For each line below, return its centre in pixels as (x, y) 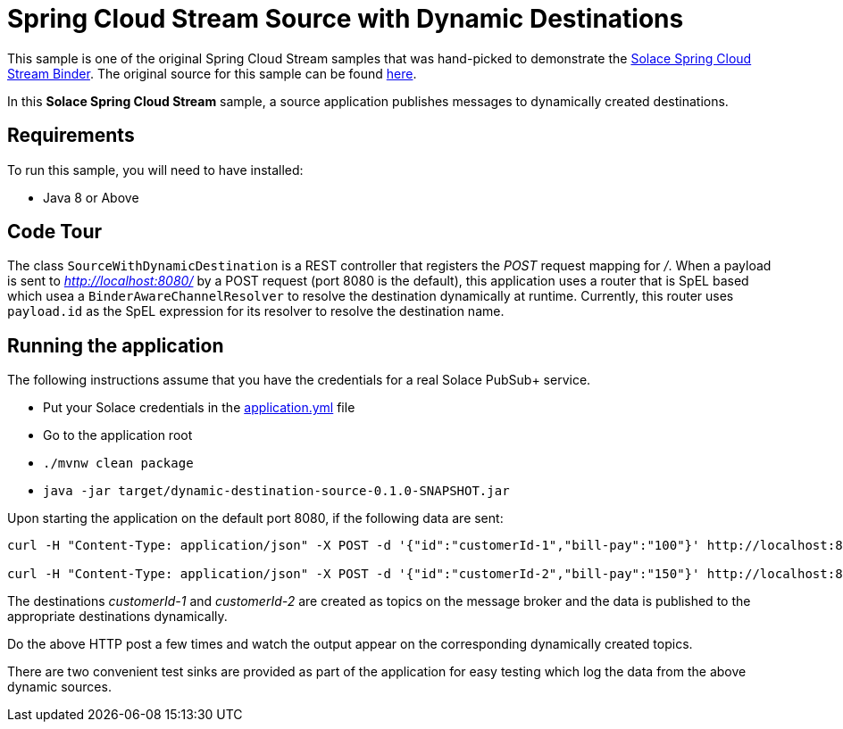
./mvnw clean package (118, 464)
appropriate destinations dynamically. (117, 617)
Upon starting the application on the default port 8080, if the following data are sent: (255, 518)
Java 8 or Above (91, 197)
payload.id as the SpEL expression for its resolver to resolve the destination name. (256, 311)
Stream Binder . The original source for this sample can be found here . (212, 73)
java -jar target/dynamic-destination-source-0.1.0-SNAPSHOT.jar (276, 491)
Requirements (71, 136)
